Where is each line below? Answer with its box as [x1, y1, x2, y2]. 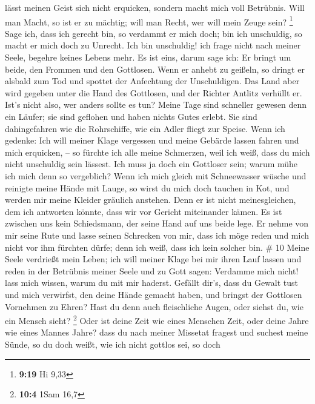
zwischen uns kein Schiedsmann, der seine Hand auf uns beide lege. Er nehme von [5, 217, 309, 230]
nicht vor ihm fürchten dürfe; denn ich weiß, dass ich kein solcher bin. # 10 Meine [5, 240, 310, 253]
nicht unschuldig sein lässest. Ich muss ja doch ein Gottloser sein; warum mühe [5, 157, 298, 170]
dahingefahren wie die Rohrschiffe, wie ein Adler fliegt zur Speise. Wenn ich [5, 122, 285, 134]
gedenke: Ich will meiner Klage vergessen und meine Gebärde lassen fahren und [5, 134, 299, 147]
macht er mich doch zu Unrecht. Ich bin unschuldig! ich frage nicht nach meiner [5, 39, 301, 51]
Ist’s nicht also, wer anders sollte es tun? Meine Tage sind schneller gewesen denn [5, 98, 307, 111]
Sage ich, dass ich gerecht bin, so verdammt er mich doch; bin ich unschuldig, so [5, 27, 302, 39]
